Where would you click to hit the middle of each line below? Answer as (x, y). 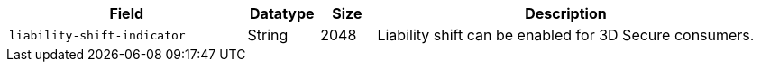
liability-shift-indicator (97, 35)
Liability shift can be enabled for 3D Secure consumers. (566, 35)
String (268, 35)
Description (566, 13)
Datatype (282, 13)
